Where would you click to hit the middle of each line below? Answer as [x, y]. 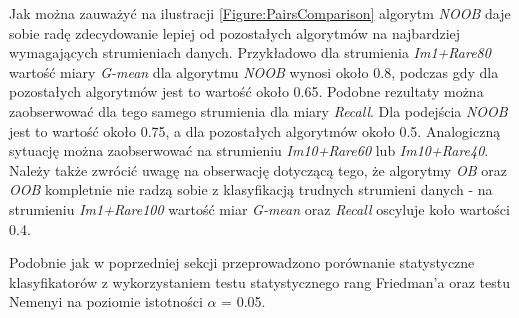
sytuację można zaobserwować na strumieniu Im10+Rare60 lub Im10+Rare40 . [249, 150]
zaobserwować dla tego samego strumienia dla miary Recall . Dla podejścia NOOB [258, 110]
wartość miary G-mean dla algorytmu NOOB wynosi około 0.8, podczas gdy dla [254, 71]
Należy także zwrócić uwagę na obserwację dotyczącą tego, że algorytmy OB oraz [258, 169]
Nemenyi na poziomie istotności [106, 301]
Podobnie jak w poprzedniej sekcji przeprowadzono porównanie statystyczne [242, 262]
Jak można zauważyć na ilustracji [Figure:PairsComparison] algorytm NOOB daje [260, 13]
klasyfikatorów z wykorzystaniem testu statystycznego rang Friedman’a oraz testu [259, 281]
